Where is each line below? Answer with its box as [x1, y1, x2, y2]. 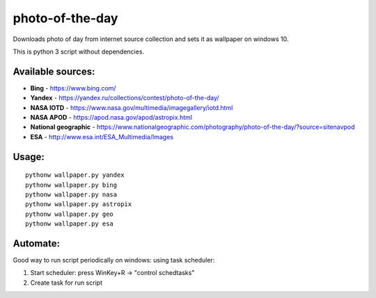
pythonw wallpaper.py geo [25, 210, 114, 218]
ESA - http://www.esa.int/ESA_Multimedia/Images [30, 132, 174, 141]
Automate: [13, 237, 61, 249]
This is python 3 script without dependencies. [13, 47, 145, 56]
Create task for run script [30, 279, 102, 287]
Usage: [13, 150, 45, 163]
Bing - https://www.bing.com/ [30, 84, 116, 92]
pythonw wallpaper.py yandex [25, 171, 125, 179]
